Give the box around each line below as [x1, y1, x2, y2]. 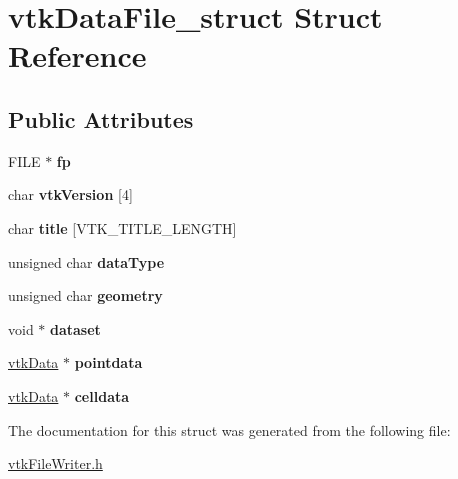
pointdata [74, 352, 143, 373]
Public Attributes [8, 103, 194, 134]
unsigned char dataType [8, 251, 165, 272]
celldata [74, 385, 130, 406]
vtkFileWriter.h [8, 453, 103, 474]
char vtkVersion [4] [8, 184, 133, 205]
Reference [8, 35, 147, 76]
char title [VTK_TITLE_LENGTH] [8, 217, 237, 238]
